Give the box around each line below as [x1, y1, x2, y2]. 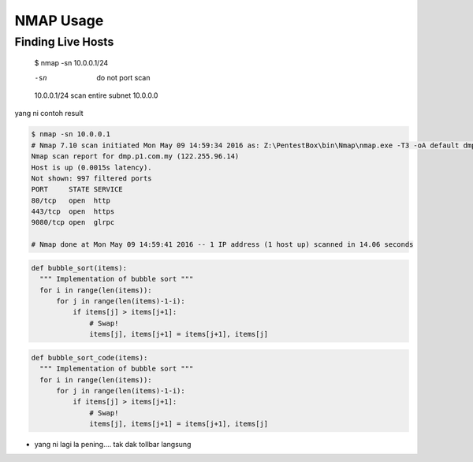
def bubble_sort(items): [31, 263, 128, 272]
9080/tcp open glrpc [31, 218, 115, 227]
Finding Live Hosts [14, 35, 114, 49]
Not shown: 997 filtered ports [31, 173, 153, 183]
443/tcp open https [31, 207, 115, 216]
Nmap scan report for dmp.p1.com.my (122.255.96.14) [31, 152, 240, 161]
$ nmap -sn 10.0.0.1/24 [34, 58, 109, 68]
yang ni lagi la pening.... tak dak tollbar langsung [34, 440, 192, 449]
